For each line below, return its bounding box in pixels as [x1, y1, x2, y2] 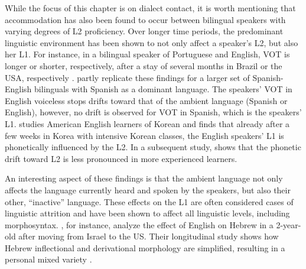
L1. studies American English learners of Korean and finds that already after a [5, 117, 290, 129]
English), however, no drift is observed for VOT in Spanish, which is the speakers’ [5, 106, 302, 118]
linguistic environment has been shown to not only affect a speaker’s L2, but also [5, 36, 298, 48]
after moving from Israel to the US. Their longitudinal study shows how [18, 230, 279, 242]
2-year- [276, 218, 301, 231]
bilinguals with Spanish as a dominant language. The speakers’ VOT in [34, 83, 292, 95]
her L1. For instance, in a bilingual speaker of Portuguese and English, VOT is [5, 48, 290, 60]
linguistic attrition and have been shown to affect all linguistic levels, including [5, 207, 290, 219]
